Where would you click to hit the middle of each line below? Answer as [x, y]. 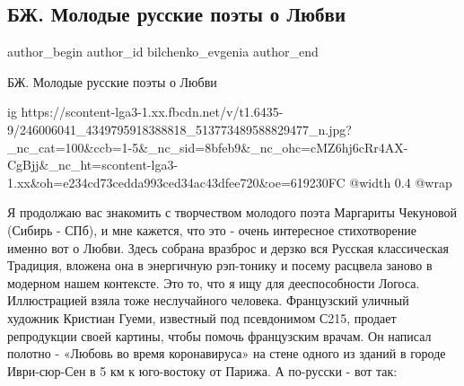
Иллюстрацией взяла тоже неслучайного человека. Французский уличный [208, 300]
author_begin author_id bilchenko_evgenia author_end [163, 52]
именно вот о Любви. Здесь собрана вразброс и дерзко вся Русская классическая [228, 247]
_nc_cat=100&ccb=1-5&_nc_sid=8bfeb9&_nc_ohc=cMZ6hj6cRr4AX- [208, 147]
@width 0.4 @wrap [401, 182]
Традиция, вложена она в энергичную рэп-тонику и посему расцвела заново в [220, 265]
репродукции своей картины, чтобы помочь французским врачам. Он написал [219, 335]
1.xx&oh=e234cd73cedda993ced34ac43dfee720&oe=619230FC [176, 182]
